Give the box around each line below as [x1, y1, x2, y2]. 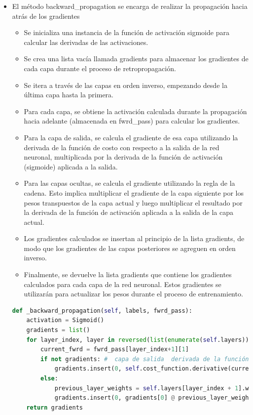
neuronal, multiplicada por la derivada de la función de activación [24, 152, 223, 162]
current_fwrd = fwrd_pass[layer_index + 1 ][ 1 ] [40, 346, 189, 353]
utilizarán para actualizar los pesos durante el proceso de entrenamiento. [24, 289, 243, 299]
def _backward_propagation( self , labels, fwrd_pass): [12, 307, 192, 314]
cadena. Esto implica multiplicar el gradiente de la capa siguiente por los [24, 187, 244, 198]
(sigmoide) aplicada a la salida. [24, 161, 118, 171]
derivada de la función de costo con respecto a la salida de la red [24, 142, 219, 152]
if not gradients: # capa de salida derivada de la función [40, 355, 249, 363]
